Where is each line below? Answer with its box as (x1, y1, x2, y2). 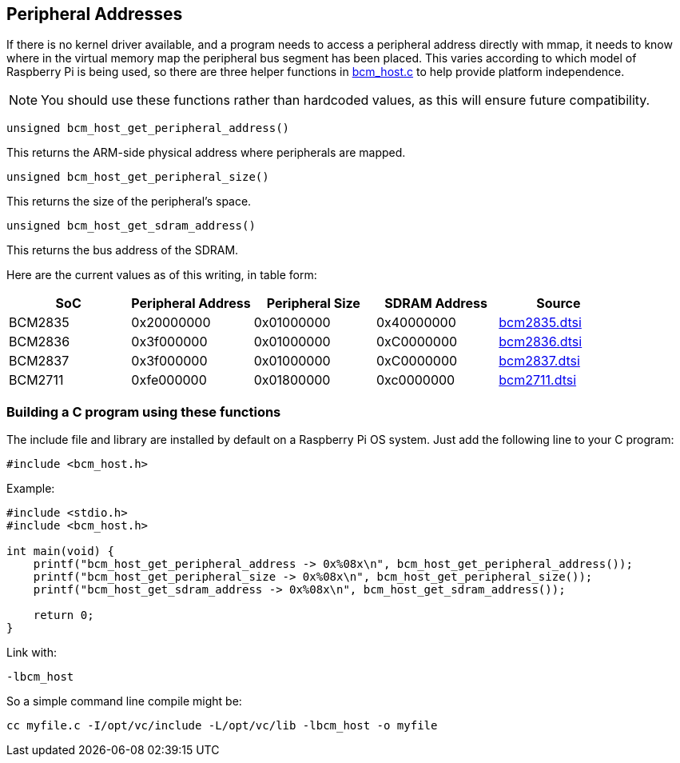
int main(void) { (6, 545, 114, 558)
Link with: (6, 645, 57, 660)
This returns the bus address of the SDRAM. (6, 243, 239, 258)
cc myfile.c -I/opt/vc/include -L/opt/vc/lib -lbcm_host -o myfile (6, 719, 438, 733)
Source (536, 295, 581, 312)
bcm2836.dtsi (499, 334, 583, 350)
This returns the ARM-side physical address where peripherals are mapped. (6, 146, 406, 160)
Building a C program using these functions (6, 403, 281, 420)
